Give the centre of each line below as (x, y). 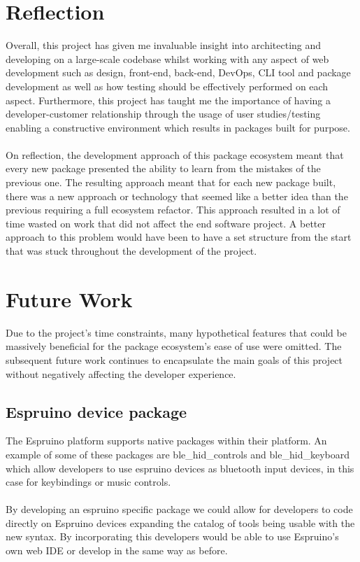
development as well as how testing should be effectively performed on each (167, 86)
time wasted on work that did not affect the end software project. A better (166, 223)
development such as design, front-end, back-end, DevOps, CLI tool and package (178, 72)
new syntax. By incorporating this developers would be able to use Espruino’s (172, 536)
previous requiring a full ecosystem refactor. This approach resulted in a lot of (173, 210)
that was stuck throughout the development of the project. (131, 251)
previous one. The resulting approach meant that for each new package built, (171, 182)
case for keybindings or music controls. (88, 482)
